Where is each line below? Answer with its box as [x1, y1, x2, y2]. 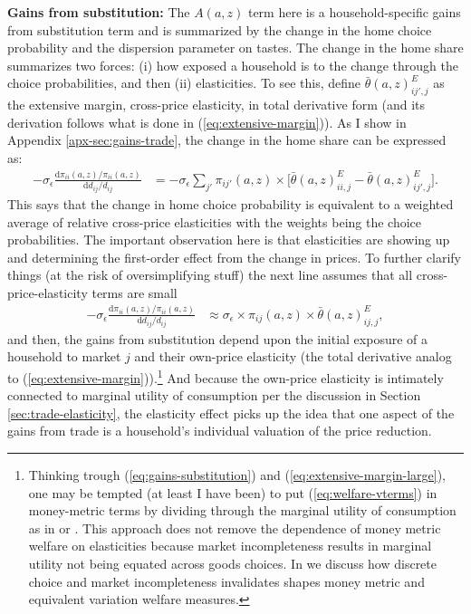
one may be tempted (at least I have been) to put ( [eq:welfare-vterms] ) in [28, 483, 437, 502]
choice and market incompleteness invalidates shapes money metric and [28, 571, 425, 590]
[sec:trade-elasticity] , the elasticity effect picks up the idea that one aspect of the [7, 403, 455, 422]
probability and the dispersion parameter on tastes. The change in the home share [7, 38, 464, 57]
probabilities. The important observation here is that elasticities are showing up [7, 230, 450, 249]
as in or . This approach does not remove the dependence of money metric [28, 518, 441, 537]
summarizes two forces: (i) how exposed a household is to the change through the [7, 55, 458, 74]
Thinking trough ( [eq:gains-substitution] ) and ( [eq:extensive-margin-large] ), [28, 465, 447, 484]
